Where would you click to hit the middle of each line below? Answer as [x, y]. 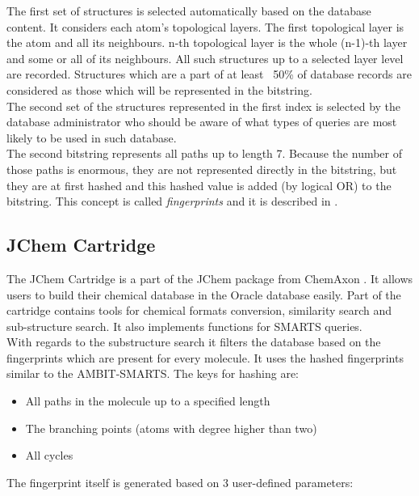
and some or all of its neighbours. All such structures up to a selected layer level [205, 58]
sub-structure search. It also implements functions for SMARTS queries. [184, 326]
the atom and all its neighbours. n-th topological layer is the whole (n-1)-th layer [207, 42]
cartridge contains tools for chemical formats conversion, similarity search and [199, 310]
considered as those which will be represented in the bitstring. [159, 89]
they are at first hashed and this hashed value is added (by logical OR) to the [199, 185]
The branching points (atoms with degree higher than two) [171, 428]
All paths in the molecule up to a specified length [148, 401]
